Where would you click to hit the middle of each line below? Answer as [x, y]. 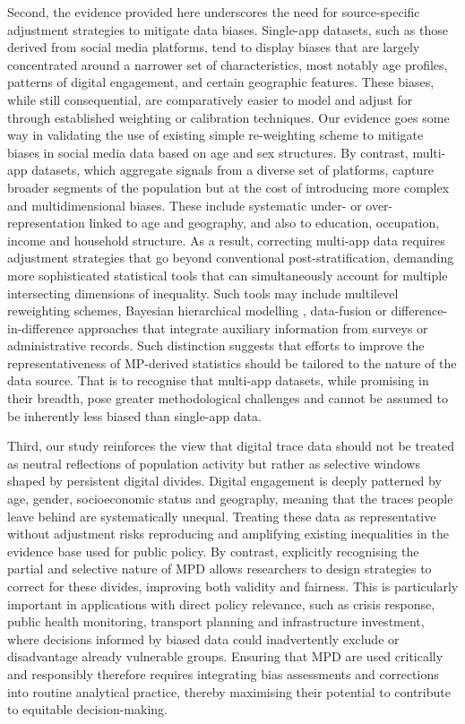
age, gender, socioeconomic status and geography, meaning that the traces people [230, 499]
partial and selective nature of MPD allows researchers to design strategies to [220, 569]
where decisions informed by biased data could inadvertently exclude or [203, 638]
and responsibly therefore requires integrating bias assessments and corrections [223, 673]
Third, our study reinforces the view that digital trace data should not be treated [231, 446]
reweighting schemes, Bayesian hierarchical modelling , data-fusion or [197, 310]
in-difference [41, 328]
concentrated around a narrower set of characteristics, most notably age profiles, [228, 64]
